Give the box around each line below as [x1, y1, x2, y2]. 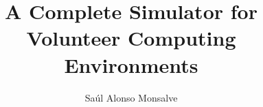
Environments [64, 50, 198, 78]
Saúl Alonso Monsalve [84, 90, 178, 104]
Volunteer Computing [26, 24, 236, 52]
